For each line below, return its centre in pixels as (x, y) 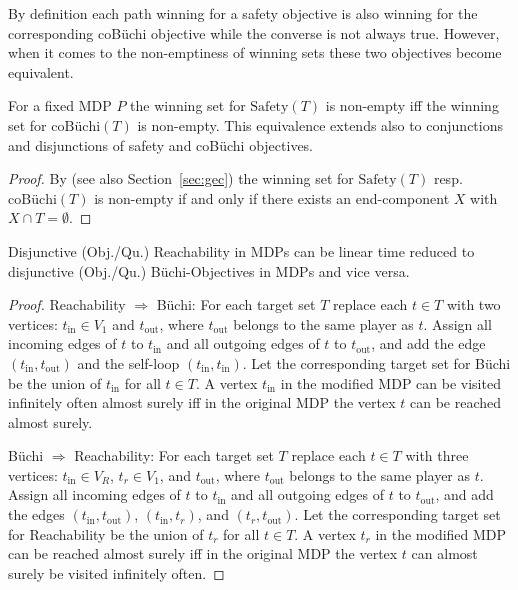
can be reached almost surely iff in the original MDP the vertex (203, 553)
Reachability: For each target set (174, 455)
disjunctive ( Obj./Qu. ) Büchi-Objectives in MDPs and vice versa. (209, 270)
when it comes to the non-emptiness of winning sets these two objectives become (255, 52)
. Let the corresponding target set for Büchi (376, 362)
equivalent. (41, 71)
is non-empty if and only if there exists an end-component (272, 197)
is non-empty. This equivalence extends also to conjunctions (320, 124)
